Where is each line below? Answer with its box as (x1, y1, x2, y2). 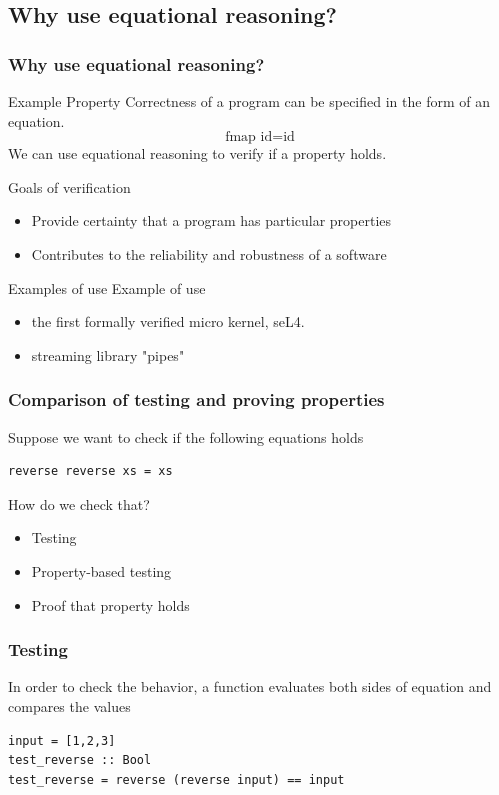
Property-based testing (31, 560, 172, 581)
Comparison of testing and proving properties (8, 387, 385, 412)
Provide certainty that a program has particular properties (31, 210, 392, 231)
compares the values (8, 695, 131, 716)
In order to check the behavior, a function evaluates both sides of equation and (8, 676, 492, 697)
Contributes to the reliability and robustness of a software (31, 243, 387, 264)
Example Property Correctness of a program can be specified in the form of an (8, 91, 490, 111)
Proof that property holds (31, 594, 190, 615)
